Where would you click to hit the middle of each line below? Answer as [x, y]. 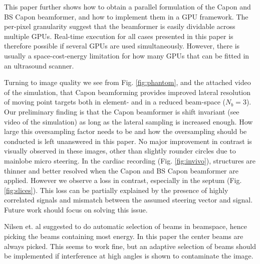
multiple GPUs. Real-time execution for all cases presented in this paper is [119, 36]
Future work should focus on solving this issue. [76, 209]
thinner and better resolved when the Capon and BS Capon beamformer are [121, 170]
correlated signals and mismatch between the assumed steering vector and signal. [128, 200]
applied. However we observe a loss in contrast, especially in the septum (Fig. [123, 180]
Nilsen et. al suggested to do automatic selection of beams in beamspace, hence [125, 226]
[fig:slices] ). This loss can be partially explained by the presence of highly [116, 190]
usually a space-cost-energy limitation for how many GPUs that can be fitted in [127, 55]
